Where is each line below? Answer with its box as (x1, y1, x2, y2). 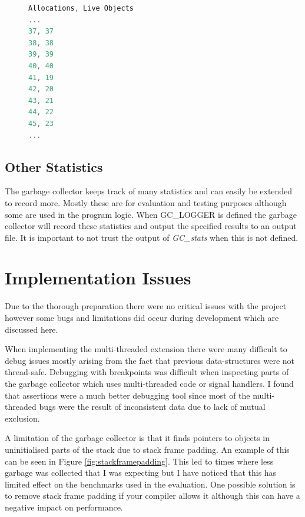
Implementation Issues (5, 266, 191, 290)
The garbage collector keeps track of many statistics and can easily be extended (5, 185, 293, 197)
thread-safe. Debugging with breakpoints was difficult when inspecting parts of (5, 366, 289, 378)
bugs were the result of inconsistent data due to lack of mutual (39, 400, 266, 413)
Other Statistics (5, 157, 103, 175)
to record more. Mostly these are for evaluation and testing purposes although (5, 196, 287, 208)
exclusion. (5, 412, 40, 424)
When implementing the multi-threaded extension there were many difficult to (5, 343, 287, 355)
